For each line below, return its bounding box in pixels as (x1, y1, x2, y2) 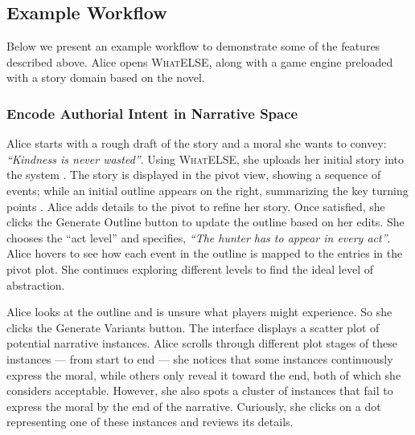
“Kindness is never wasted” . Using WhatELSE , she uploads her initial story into (6, 150, 405, 167)
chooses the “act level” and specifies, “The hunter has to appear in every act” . (6, 229, 391, 246)
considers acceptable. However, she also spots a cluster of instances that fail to (6, 382, 393, 399)
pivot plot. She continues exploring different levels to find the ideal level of (6, 260, 374, 277)
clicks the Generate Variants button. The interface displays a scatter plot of (6, 319, 380, 335)
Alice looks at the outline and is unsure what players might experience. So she (6, 303, 392, 320)
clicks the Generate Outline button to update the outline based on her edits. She (6, 213, 405, 230)
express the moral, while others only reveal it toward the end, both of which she (6, 366, 401, 383)
